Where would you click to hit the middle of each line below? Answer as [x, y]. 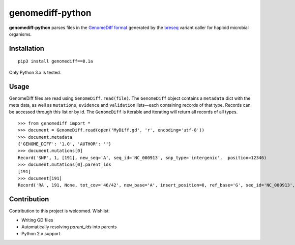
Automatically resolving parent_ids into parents [69, 227]
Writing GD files [37, 220]
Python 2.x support [41, 234]
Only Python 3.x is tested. [35, 72]
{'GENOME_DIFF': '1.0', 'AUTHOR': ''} [65, 144]
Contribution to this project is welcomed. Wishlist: [59, 211]
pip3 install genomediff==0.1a [56, 61]
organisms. [20, 34]
